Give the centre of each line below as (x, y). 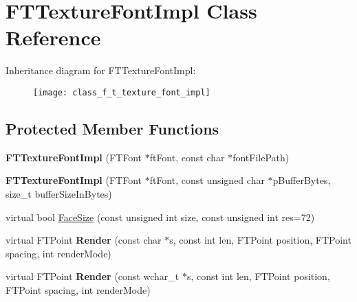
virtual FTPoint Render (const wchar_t (93, 276)
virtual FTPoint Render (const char (84, 240)
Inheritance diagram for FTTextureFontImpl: (101, 70)
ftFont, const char (187, 157)
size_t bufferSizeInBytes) (59, 193)
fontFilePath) (261, 157)
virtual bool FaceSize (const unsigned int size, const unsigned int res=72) (160, 217)
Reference (53, 37)
